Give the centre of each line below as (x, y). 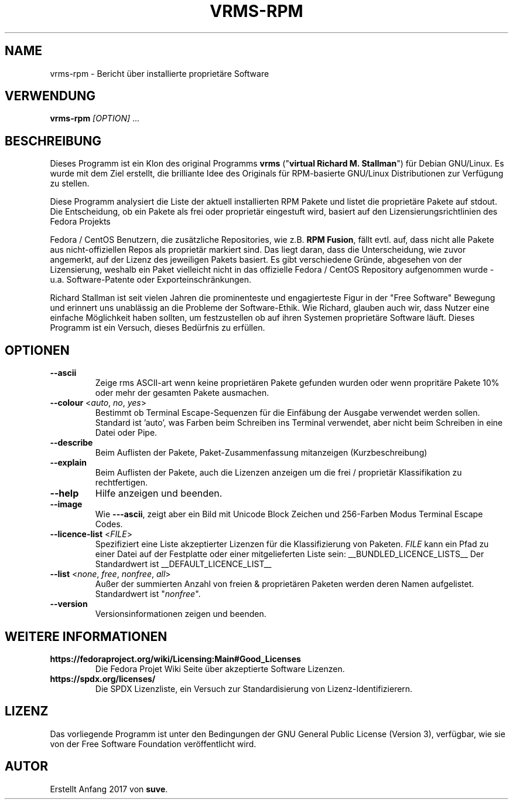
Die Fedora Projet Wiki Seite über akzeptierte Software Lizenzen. (220, 669)
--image (66, 504)
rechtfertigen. (121, 483)
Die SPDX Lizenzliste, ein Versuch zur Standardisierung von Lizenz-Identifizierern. (254, 688)
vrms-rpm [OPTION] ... (95, 118)
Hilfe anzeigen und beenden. (159, 493)
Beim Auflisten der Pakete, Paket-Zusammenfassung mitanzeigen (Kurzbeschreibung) (261, 453)
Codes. (109, 524)
